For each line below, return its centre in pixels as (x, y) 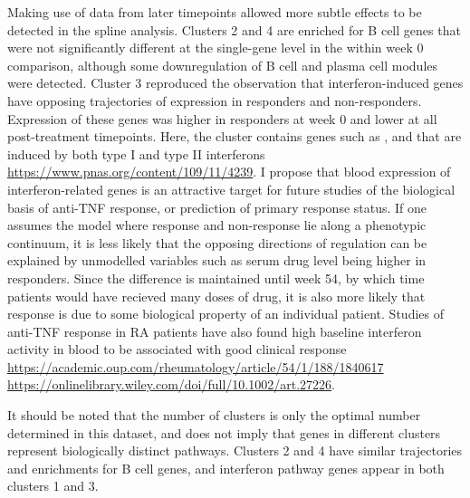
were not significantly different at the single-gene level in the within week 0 (216, 48)
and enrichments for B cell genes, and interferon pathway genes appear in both (226, 468)
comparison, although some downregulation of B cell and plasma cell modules (223, 65)
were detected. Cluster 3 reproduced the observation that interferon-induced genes (235, 83)
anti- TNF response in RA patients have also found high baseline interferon (215, 331)
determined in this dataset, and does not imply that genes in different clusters (224, 432)
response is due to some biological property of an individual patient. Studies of (225, 314)
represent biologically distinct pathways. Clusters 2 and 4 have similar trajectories (235, 450)
